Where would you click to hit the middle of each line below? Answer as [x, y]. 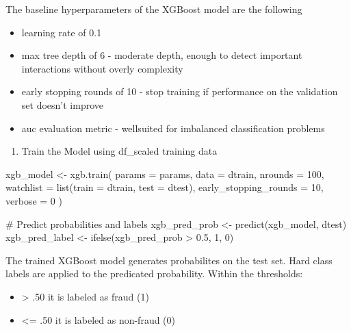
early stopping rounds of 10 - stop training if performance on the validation [180, 91]
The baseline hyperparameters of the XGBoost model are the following [154, 9]
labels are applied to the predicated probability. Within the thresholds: [154, 273]
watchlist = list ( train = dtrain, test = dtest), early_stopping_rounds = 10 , [165, 187]
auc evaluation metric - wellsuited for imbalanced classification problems [173, 128]
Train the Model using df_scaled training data [119, 151]
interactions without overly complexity [102, 68]
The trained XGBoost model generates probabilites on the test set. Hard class [169, 260]
